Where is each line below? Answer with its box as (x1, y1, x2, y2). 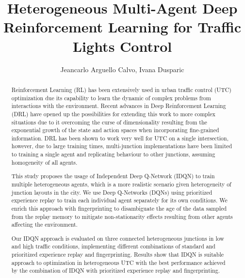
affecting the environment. (11, 220, 78, 229)
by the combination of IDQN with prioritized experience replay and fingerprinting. (11, 266, 220, 275)
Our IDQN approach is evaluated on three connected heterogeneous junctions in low (11, 234, 224, 242)
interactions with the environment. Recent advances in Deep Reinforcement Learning (11, 102, 226, 110)
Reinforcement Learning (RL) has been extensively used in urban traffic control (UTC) (11, 85, 231, 93)
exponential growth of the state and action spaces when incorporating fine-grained (11, 126, 219, 134)
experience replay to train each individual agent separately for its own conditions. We (11, 196, 228, 204)
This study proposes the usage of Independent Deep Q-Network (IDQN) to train (11, 172, 215, 180)
